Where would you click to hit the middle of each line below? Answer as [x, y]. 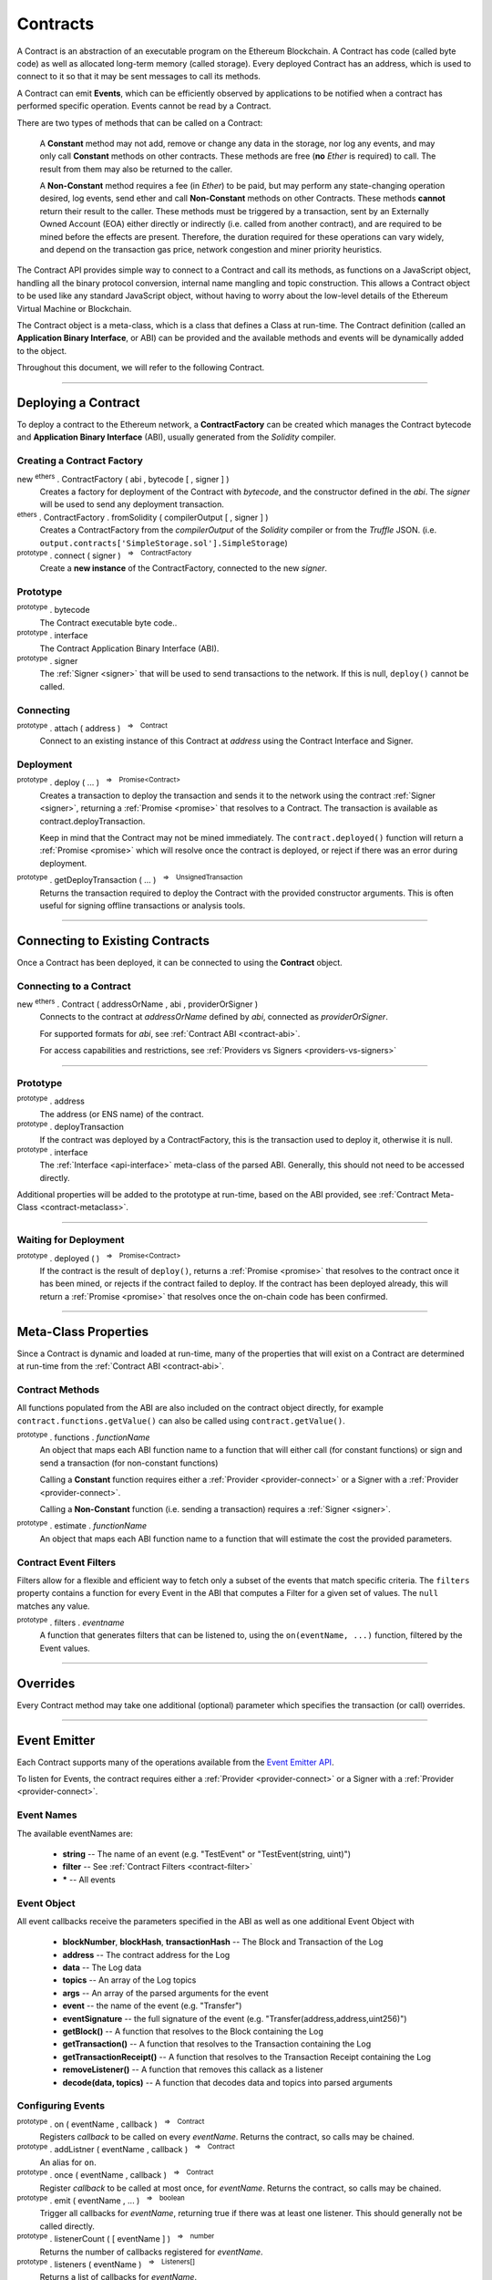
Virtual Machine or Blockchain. [74, 308]
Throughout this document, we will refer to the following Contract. [141, 368]
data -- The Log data [102, 1968]
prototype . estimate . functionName [82, 1525]
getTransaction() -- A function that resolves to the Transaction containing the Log [217, 2044]
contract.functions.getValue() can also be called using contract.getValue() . [181, 1420]
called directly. [67, 2226]
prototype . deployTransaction [71, 1126]
